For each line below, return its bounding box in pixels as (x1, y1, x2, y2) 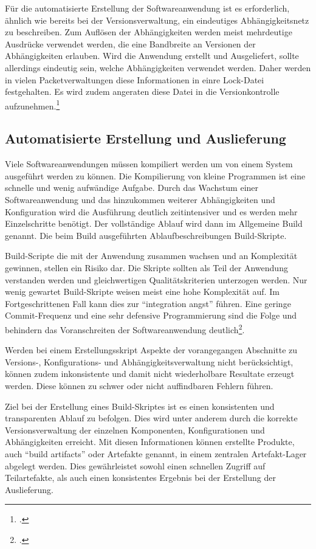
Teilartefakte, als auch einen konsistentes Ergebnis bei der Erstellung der (5, 471, 276, 484)
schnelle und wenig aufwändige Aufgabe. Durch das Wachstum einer (5, 181, 259, 194)
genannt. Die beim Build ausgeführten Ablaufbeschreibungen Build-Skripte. (5, 229, 287, 241)
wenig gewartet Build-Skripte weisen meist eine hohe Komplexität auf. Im (5, 285, 280, 298)
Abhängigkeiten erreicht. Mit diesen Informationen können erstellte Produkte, (5, 435, 295, 448)
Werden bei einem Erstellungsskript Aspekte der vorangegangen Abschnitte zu (5, 344, 298, 356)
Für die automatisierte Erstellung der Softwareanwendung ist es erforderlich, (5, 2, 290, 14)
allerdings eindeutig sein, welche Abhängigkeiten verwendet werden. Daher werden (5, 61, 311, 74)
